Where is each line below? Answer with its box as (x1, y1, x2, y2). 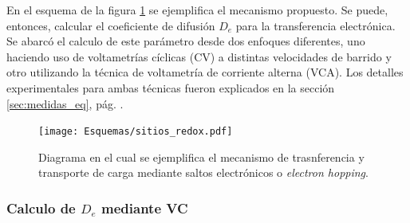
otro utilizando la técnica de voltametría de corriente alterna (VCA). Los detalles (6, 64, 404, 80)
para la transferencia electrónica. (235, 17, 396, 33)
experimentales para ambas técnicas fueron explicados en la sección (6, 79, 335, 96)
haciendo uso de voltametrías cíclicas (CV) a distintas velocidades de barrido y (6, 48, 392, 65)
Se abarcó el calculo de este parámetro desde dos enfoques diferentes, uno (6, 33, 365, 49)
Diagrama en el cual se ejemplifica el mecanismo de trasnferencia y (38, 148, 365, 165)
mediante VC (101, 198, 188, 217)
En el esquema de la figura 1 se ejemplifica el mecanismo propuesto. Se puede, (6, 2, 388, 18)
